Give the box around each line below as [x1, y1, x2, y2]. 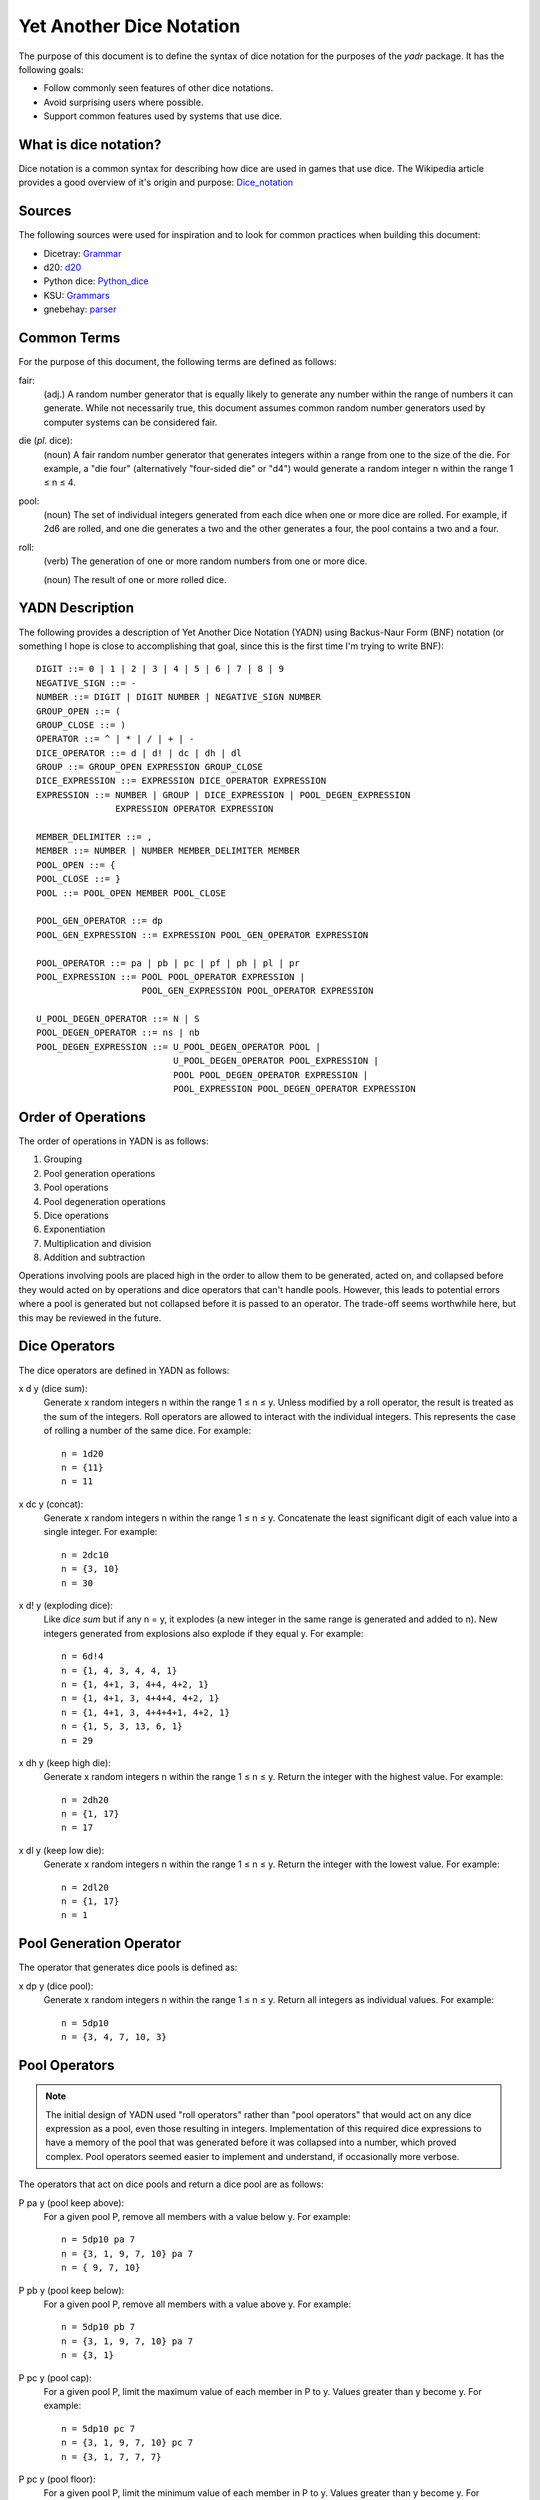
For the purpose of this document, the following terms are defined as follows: [18, 356, 337, 368]
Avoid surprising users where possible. [43, 96, 204, 108]
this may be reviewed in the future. [18, 1311, 162, 1324]
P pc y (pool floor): [18, 2473, 96, 2485]
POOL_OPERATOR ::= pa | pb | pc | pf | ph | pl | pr [36, 957, 300, 969]
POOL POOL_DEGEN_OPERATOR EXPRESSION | [173, 1069, 369, 1080]
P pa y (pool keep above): [18, 2196, 125, 2209]
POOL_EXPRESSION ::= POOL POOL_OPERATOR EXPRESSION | [36, 971, 305, 982]
